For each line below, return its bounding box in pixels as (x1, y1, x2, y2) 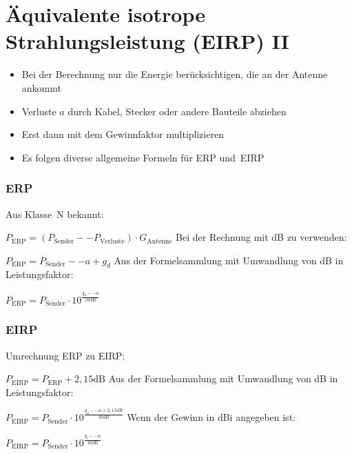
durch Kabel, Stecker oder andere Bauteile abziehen (68, 103, 287, 118)
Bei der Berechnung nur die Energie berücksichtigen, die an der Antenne (21, 67, 328, 81)
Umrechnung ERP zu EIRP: (6, 348, 125, 362)
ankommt (21, 80, 61, 95)
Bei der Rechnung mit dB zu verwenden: (176, 230, 347, 244)
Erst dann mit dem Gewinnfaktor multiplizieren (21, 127, 225, 141)
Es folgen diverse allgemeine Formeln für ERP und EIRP (21, 150, 265, 164)
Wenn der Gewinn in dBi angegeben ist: (127, 410, 296, 424)
